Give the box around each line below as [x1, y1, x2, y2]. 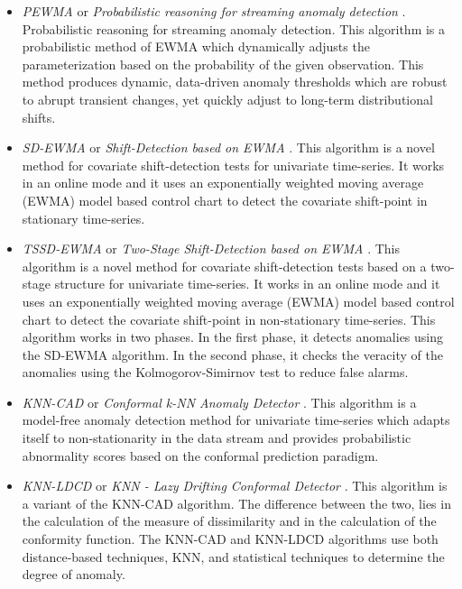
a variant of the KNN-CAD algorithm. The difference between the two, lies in [22, 493, 451, 512]
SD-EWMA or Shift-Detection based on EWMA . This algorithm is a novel [22, 138, 435, 157]
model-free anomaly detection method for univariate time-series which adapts [22, 410, 450, 429]
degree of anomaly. [22, 565, 125, 584]
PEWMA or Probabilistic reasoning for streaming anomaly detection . [22, 2, 406, 20]
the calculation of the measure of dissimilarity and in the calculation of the [22, 511, 437, 530]
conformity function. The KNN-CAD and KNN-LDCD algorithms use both [22, 529, 439, 548]
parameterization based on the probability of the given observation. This [22, 54, 424, 73]
